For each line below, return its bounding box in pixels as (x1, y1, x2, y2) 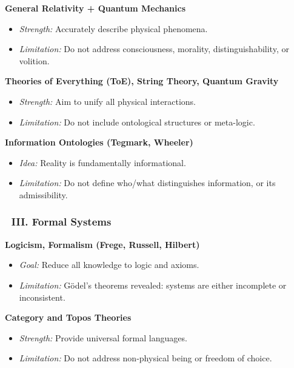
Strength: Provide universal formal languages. (19, 331, 187, 344)
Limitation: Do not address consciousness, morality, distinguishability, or (19, 42, 289, 55)
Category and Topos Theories (5, 311, 132, 324)
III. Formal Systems (11, 214, 112, 229)
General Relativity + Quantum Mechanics (5, 2, 186, 14)
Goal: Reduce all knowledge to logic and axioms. (19, 258, 199, 271)
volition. (19, 54, 50, 67)
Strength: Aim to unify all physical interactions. (19, 95, 196, 107)
